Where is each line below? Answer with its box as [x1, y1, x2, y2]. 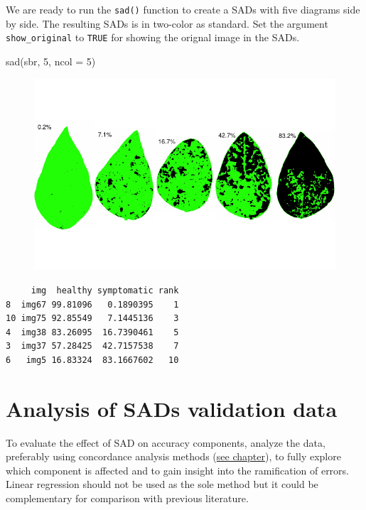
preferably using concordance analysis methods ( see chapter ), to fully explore [6, 449, 341, 464]
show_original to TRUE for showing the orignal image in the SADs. [6, 30, 300, 45]
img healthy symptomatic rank [31, 285, 179, 295]
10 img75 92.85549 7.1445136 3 [6, 313, 179, 324]
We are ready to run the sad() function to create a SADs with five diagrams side [6, 2, 360, 16]
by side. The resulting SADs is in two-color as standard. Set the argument [6, 16, 328, 31]
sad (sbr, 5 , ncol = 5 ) [6, 53, 96, 68]
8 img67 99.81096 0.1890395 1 [6, 299, 179, 310]
